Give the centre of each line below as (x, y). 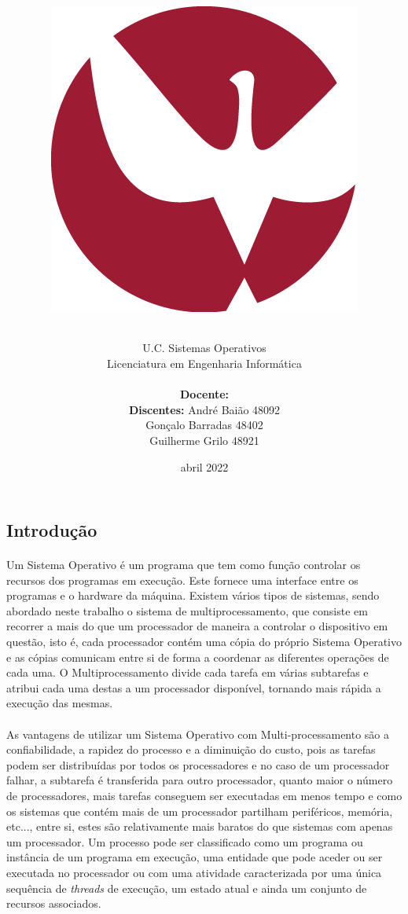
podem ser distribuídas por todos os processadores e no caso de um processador (198, 764)
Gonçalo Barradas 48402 (204, 425)
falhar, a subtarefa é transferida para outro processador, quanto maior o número (200, 780)
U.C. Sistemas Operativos (204, 348)
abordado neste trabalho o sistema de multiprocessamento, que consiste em (187, 610)
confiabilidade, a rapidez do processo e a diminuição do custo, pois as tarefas (191, 749)
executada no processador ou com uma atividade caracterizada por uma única (194, 872)
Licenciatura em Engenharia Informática (204, 363)
